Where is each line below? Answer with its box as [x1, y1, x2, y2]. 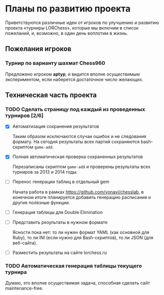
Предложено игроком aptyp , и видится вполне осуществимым [5, 71, 140, 77]
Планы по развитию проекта [5, 3, 131, 14]
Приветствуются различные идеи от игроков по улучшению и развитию [5, 19, 160, 25]
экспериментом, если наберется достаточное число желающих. [5, 76, 144, 82]
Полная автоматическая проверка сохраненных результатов [12, 153, 143, 160]
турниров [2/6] [5, 112, 44, 119]
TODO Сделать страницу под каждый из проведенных [5, 105, 146, 112]
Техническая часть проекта [5, 91, 97, 99]
